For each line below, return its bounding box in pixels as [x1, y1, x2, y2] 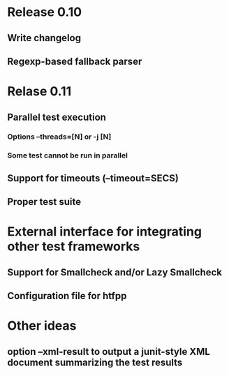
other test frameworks [7, 238, 140, 254]
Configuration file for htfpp [7, 290, 127, 302]
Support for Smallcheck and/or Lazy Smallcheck [7, 266, 222, 278]
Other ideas [7, 318, 77, 334]
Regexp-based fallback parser [7, 55, 142, 67]
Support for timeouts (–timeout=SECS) [7, 172, 179, 184]
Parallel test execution [7, 111, 107, 123]
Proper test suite [7, 196, 82, 208]
